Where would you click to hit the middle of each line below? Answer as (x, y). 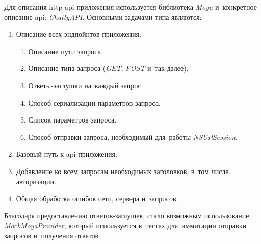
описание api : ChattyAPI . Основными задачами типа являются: (103, 17)
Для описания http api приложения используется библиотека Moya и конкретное (130, 7)
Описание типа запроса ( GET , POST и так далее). (108, 68)
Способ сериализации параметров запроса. (95, 102)
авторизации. (36, 181)
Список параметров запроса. (72, 120)
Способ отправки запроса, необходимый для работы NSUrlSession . (133, 137)
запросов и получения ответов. (53, 235)
